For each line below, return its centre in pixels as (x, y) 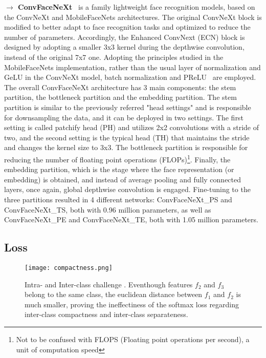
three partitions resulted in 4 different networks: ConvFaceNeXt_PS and (118, 199)
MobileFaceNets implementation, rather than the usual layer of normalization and (132, 67)
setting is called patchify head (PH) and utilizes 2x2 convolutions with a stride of (132, 127)
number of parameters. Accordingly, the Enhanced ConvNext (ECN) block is (125, 37)
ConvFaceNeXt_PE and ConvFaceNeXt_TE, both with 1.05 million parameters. (131, 219)
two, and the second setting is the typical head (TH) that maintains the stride (127, 137)
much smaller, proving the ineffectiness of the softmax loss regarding (132, 304)
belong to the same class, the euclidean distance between (114, 294)
